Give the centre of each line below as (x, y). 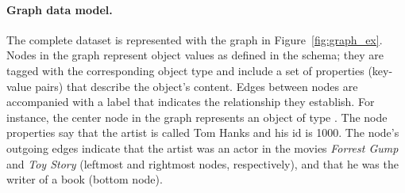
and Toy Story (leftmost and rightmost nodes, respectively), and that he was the (202, 163)
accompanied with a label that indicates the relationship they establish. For (191, 102)
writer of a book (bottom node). (85, 179)
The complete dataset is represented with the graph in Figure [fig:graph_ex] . (195, 39)
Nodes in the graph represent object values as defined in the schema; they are (195, 55)
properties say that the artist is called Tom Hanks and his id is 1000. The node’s (203, 132)
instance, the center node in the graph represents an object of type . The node (197, 117)
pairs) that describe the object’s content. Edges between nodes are (197, 86)
